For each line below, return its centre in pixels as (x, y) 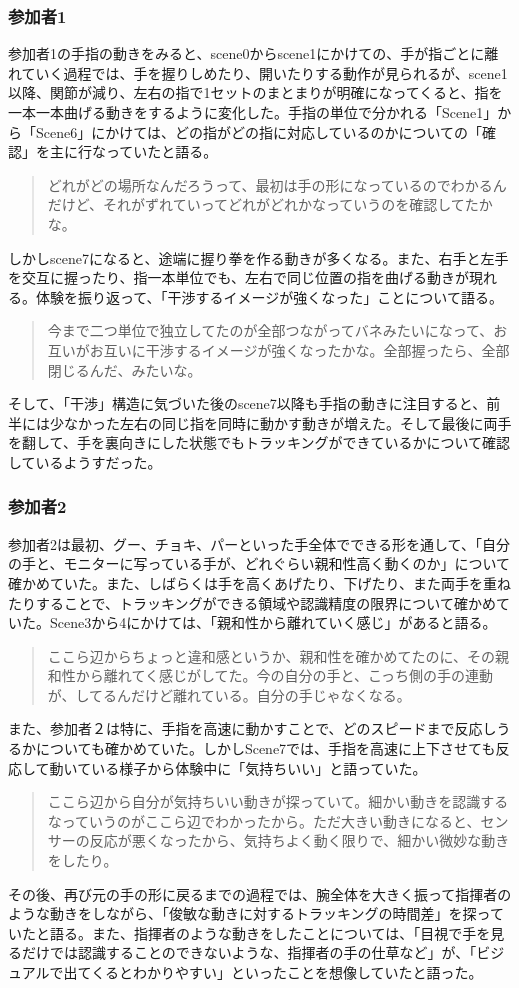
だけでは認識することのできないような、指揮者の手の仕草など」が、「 (249, 952)
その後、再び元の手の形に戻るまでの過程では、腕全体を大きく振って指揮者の (260, 893)
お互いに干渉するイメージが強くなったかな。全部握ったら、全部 (299, 349)
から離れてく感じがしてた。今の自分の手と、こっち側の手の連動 (284, 675)
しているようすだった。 (85, 461)
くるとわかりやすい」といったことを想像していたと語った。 (287, 972)
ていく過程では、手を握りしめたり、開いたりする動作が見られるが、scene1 (264, 72)
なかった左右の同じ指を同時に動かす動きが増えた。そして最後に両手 (287, 422)
